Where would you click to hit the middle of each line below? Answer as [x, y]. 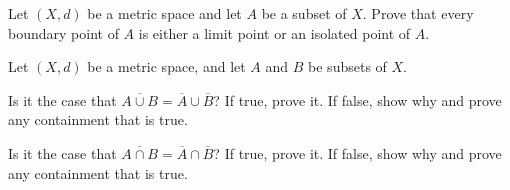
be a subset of [304, 13]
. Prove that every [418, 13]
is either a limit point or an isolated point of [274, 32]
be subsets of [347, 66]
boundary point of [63, 32]
